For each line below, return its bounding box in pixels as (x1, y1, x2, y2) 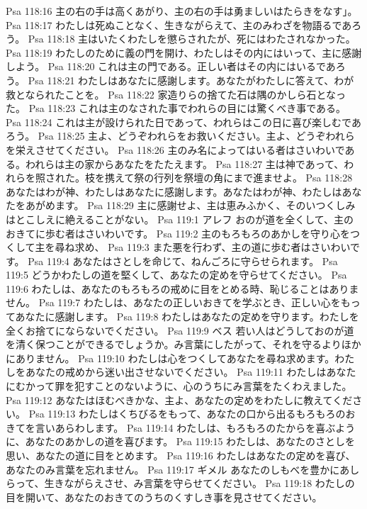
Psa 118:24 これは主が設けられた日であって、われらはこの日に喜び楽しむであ (6, 114, 361, 129)
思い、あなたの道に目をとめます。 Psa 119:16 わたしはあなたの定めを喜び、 (6, 448, 356, 462)
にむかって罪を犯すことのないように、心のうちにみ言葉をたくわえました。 (6, 379, 352, 393)
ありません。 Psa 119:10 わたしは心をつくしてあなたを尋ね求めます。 (15, 350, 335, 365)
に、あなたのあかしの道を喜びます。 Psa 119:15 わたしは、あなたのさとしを (6, 434, 356, 449)
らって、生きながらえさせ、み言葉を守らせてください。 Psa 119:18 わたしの (6, 476, 355, 491)
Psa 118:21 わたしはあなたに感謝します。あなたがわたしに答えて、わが (28, 72, 354, 87)
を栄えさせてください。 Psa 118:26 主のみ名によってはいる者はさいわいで (6, 142, 345, 157)
